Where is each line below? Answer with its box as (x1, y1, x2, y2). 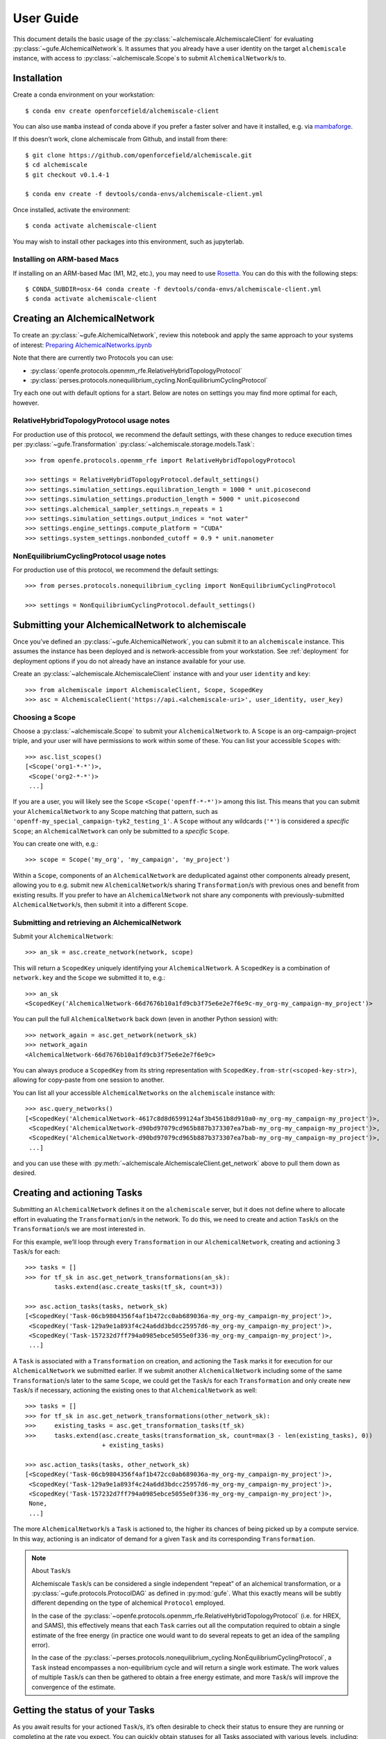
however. (12, 399, 40, 407)
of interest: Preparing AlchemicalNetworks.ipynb (12, 341, 152, 349)
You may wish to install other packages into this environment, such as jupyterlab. (12, 237, 244, 246)
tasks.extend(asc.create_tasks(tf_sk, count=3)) (54, 1283, 224, 1291)
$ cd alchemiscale (25, 161, 88, 169)
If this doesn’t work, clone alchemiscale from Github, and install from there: (12, 135, 228, 143)
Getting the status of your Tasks (12, 1704, 156, 1716)
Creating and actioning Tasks (12, 1187, 142, 1199)
